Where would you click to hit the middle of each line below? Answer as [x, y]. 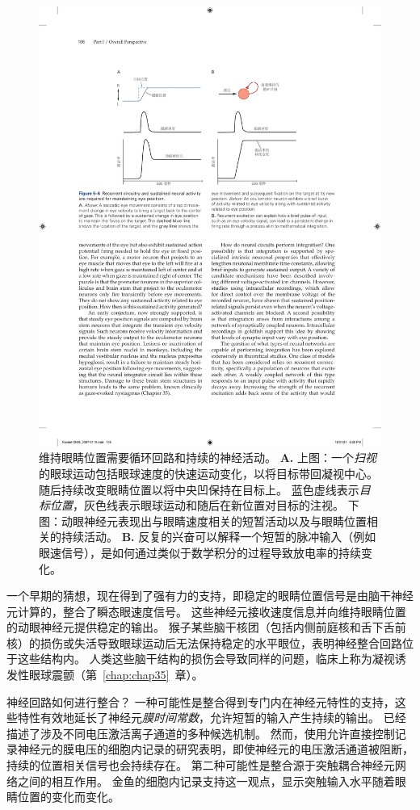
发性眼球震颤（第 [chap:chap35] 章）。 [105, 675]
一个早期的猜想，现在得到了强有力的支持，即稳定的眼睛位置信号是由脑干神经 [210, 596]
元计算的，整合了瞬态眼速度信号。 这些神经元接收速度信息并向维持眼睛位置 [206, 611]
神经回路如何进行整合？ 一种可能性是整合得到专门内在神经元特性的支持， [201, 701]
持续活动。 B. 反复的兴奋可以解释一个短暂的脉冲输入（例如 [218, 537]
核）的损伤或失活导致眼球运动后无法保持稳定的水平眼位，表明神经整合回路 [204, 642]
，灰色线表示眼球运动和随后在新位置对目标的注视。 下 [216, 505]
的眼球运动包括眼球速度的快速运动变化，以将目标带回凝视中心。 [208, 473]
